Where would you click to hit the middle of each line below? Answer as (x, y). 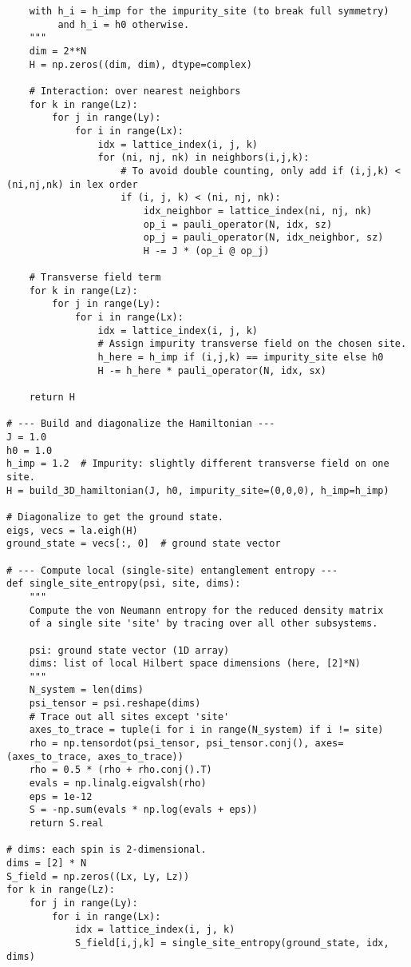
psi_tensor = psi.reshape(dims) (115, 704)
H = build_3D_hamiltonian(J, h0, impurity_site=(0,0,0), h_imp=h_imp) (198, 490)
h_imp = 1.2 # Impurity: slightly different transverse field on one (198, 464)
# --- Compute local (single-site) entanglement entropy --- (172, 570)
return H (52, 398)
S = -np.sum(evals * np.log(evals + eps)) (143, 810)
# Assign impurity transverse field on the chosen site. (252, 344)
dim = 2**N (58, 51)
